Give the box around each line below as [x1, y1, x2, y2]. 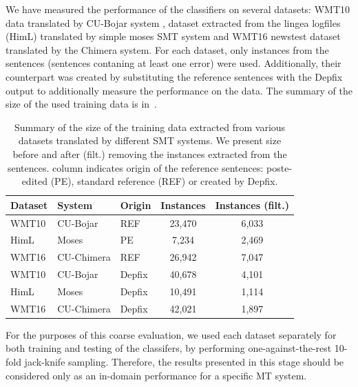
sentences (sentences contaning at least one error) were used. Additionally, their [6, 56, 341, 70]
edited [21, 174, 48, 188]
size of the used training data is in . [6, 97, 157, 111]
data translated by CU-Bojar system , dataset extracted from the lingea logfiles [6, 15, 341, 30]
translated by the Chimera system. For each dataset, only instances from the [6, 42, 329, 57]
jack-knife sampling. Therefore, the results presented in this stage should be [24, 355, 344, 369]
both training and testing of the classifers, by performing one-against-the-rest [6, 341, 332, 355]
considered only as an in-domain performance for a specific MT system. [6, 368, 307, 382]
